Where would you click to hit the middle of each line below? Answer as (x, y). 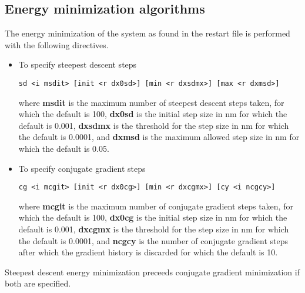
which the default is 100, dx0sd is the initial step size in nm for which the (153, 114)
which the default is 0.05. (64, 149)
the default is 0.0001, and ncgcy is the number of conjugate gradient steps (153, 240)
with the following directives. (57, 44)
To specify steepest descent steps (78, 64)
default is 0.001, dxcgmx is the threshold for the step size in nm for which (154, 229)
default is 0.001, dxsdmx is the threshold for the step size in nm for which (154, 125)
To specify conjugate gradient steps (82, 168)
